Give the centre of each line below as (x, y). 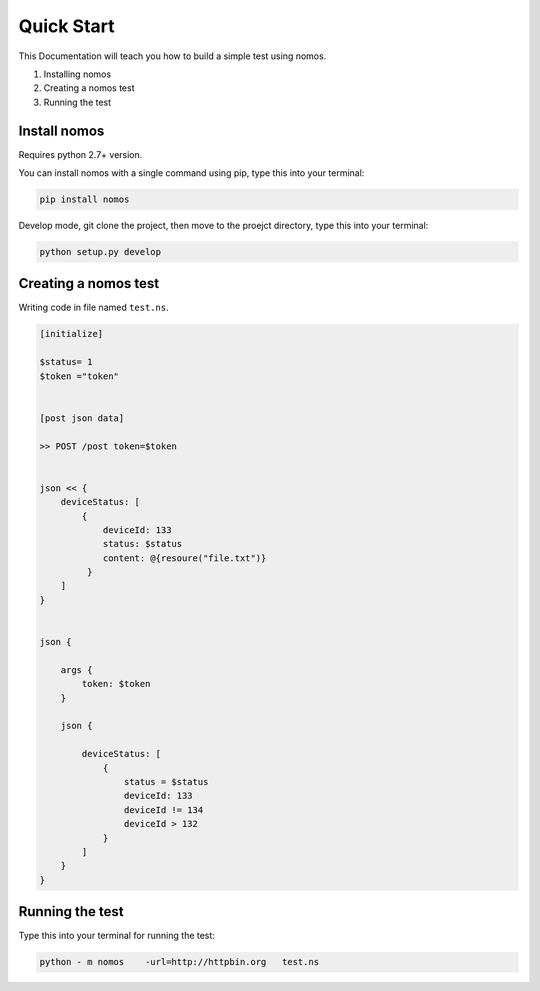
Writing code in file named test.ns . (93, 307)
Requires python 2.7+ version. (80, 154)
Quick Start (66, 26)
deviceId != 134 (163, 809)
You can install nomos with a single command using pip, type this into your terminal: (191, 173)
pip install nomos (84, 199)
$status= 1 (66, 362)
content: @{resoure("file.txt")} (184, 558)
